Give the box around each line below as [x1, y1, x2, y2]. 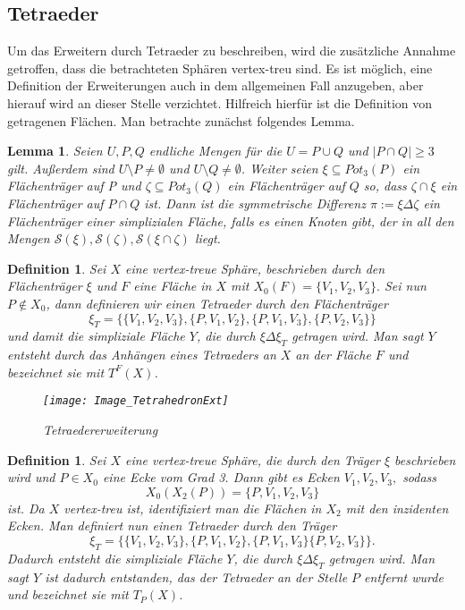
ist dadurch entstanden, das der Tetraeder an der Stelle [45, 567, 348, 586]
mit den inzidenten [345, 498, 449, 517]
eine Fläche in [133, 276, 212, 295]
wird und [7, 468, 55, 487]
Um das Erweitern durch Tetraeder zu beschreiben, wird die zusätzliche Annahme [7, 41, 456, 60]
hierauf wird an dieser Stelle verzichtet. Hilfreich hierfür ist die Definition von [7, 93, 433, 112]
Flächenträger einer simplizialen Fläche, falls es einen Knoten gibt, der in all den [7, 211, 454, 230]
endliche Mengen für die [148, 141, 283, 160]
